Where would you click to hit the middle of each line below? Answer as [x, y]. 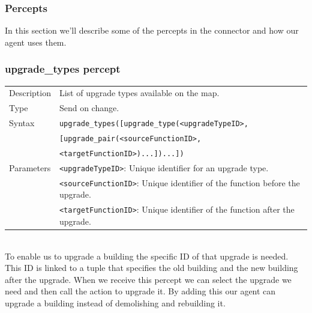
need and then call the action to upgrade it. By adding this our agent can [140, 291]
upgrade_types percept [63, 69]
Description [30, 93]
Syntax [22, 123]
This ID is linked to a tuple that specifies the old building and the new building [151, 268]
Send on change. [89, 108]
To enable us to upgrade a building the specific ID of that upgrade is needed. [147, 256]
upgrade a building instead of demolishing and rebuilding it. [115, 302]
